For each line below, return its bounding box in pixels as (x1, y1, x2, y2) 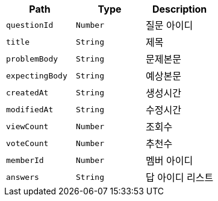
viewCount (6, 121, 49, 131)
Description (152, 3, 207, 15)
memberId (6, 155, 44, 165)
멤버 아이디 (146, 155, 193, 167)
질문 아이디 (146, 19, 193, 31)
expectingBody (6, 71, 67, 80)
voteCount (6, 138, 49, 148)
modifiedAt (6, 104, 54, 114)
